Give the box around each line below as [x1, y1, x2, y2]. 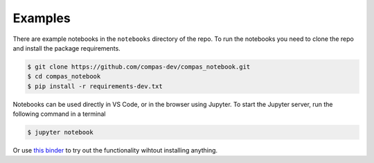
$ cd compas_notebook [27, 73, 101, 80]
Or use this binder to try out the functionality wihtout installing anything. [12, 146, 218, 155]
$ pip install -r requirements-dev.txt [27, 82, 163, 90]
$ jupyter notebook [27, 128, 93, 137]
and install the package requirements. [12, 44, 121, 52]
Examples [12, 10, 71, 26]
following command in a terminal [12, 110, 106, 118]
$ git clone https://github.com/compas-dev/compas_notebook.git [27, 62, 251, 71]
